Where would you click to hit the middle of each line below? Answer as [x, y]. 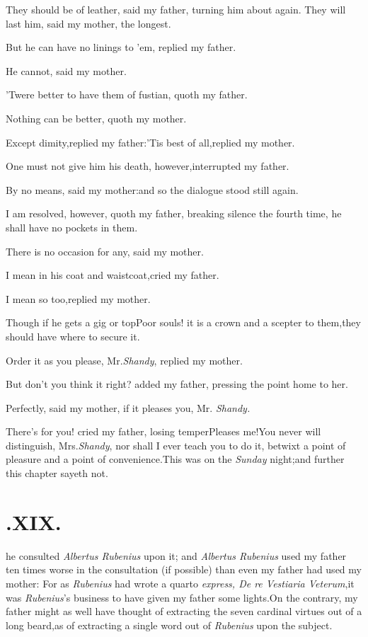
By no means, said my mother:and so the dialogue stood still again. [152, 189]
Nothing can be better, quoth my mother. [96, 118]
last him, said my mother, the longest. [88, 23]
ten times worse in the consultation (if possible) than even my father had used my [184, 569]
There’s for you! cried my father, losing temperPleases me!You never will [163, 431]
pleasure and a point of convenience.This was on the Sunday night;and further [175, 459]
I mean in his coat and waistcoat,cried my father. [113, 275]
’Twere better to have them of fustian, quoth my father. [127, 94]
